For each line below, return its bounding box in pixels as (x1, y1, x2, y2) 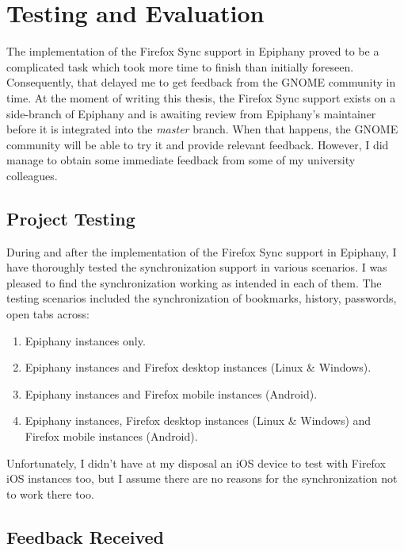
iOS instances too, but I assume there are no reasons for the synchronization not (6, 470, 398, 487)
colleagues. (6, 167, 58, 183)
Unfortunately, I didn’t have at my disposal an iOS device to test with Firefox (6, 454, 386, 471)
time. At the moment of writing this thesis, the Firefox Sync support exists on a (6, 89, 396, 106)
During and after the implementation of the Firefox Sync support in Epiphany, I (6, 243, 397, 260)
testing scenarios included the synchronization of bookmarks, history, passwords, (6, 290, 397, 306)
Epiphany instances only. (25, 332, 146, 349)
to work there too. (6, 485, 94, 502)
